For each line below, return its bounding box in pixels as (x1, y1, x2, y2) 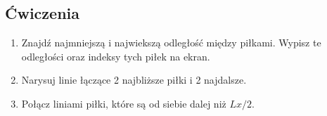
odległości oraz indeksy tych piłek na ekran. (21, 49, 210, 63)
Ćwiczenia (5, 2, 79, 24)
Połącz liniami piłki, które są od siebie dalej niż (21, 96, 226, 110)
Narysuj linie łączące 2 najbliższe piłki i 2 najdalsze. (21, 72, 247, 87)
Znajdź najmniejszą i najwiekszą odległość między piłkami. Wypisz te (21, 35, 321, 50)
